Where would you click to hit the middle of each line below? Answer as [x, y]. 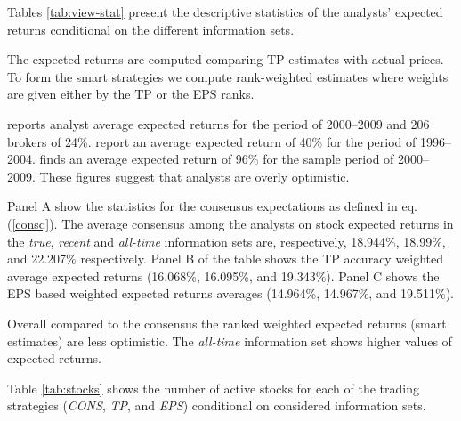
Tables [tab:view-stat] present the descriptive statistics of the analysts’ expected [225, 12]
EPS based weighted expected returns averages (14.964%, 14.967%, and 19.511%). [230, 293]
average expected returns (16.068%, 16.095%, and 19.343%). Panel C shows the [223, 275]
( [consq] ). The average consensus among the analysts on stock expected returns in [230, 223]
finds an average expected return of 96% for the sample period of [217, 159]
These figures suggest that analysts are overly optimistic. [194, 176]
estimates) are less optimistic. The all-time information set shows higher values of [230, 340]
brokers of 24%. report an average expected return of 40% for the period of [212, 141]
